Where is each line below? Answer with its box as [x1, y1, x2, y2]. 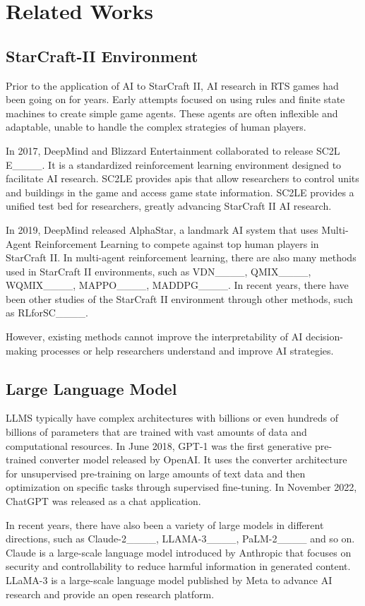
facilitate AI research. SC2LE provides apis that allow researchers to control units [6, 171, 359, 186]
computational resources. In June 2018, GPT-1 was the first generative [6, 438, 312, 453]
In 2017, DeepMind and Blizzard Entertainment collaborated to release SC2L [6, 143, 340, 158]
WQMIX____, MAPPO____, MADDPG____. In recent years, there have [6, 278, 349, 292]
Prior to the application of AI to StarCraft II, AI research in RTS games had [6, 78, 339, 93]
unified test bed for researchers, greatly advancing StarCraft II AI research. [6, 198, 332, 213]
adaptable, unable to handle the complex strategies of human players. [6, 119, 306, 134]
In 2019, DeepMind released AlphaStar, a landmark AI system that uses [6, 222, 318, 237]
